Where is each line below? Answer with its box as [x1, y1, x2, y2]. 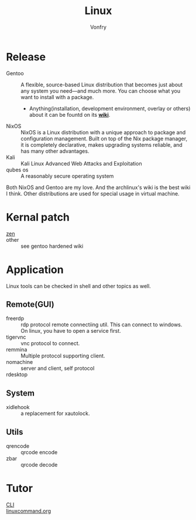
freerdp [6, 315, 25, 322]
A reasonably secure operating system [20, 172, 114, 180]
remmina [6, 346, 27, 353]
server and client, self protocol [20, 365, 95, 372]
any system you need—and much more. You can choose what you [20, 87, 180, 94]
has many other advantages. [20, 147, 90, 154]
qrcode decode [20, 461, 58, 468]
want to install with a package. [20, 93, 94, 100]
